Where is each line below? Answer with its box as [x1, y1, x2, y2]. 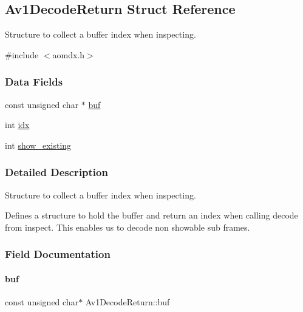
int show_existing [5, 138, 72, 151]
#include [5, 48, 39, 61]
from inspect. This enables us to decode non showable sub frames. [5, 220, 250, 233]
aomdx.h [52, 48, 85, 61]
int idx [5, 118, 30, 131]
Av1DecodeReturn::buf [85, 296, 170, 308]
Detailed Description [5, 164, 108, 180]
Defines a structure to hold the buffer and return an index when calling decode [5, 209, 298, 222]
